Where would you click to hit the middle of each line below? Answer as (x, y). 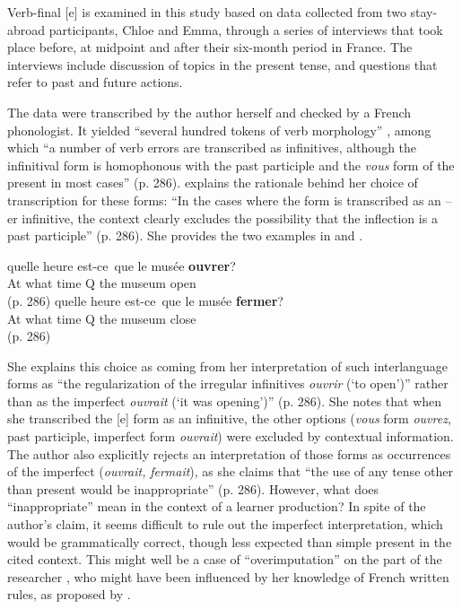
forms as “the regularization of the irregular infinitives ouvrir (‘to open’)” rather (228, 383)
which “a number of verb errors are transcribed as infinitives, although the (212, 148)
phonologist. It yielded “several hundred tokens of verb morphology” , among (219, 130)
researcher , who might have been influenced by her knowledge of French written (228, 576)
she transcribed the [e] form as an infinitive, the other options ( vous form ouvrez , (229, 418)
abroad (26, 29)
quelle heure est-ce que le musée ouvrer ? (122, 265)
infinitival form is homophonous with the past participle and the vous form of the (231, 165)
